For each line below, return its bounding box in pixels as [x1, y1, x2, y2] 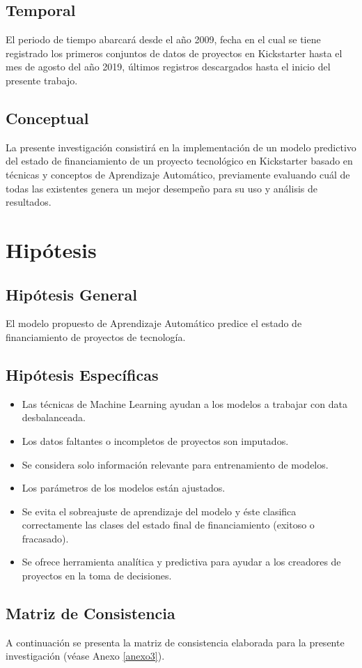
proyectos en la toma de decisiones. [22, 568, 172, 583]
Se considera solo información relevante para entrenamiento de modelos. [22, 457, 329, 471]
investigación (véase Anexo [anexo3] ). [6, 648, 165, 663]
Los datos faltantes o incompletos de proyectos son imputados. [22, 433, 289, 448]
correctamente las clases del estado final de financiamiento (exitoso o [22, 517, 315, 532]
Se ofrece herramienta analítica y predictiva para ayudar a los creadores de [22, 554, 341, 569]
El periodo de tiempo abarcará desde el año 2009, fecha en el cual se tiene [6, 32, 321, 47]
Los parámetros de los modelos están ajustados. [22, 480, 226, 495]
